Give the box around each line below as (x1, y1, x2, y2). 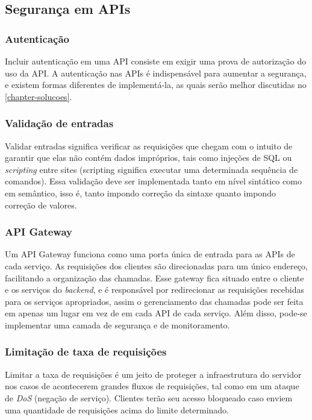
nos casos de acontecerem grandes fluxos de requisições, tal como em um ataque (5, 380, 299, 392)
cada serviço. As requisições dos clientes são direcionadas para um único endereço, (5, 259, 308, 272)
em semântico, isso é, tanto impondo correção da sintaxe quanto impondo (5, 186, 276, 199)
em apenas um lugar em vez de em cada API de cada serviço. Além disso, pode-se (5, 307, 307, 319)
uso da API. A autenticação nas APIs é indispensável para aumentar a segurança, (5, 66, 307, 79)
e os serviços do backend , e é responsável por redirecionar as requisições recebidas (5, 283, 304, 296)
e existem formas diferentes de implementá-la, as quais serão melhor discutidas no (5, 78, 307, 91)
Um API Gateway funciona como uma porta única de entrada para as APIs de (5, 248, 295, 260)
